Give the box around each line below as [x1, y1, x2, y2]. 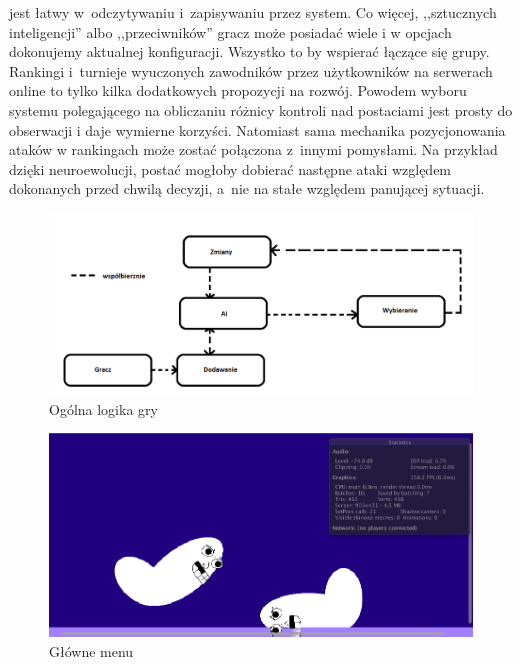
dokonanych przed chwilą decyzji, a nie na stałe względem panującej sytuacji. [9, 178, 485, 199]
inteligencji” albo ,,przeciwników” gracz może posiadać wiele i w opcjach [9, 21, 452, 42]
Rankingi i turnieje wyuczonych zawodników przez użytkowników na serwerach [9, 60, 493, 81]
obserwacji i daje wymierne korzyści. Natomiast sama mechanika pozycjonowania [9, 119, 506, 140]
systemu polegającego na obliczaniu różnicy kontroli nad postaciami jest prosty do [9, 99, 513, 120]
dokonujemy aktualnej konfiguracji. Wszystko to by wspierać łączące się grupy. [9, 41, 490, 62]
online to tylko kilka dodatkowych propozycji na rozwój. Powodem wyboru [9, 80, 467, 101]
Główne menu [49, 640, 134, 661]
